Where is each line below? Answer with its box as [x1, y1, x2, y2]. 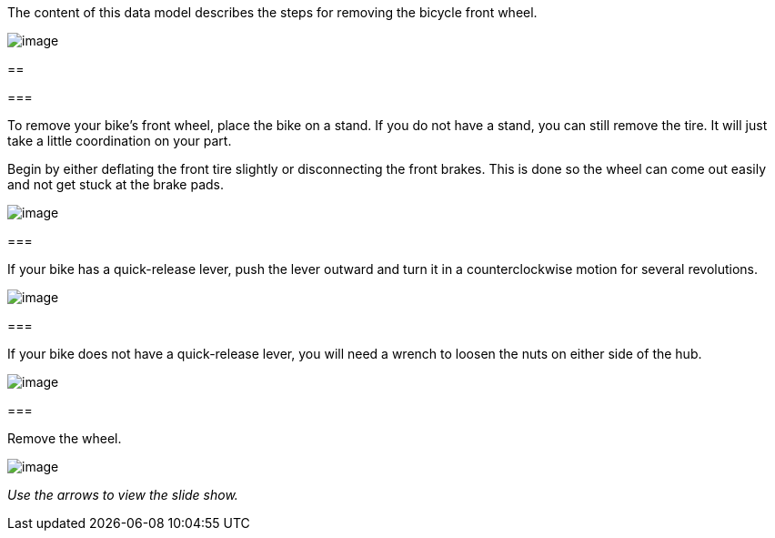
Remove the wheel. [7, 431, 122, 446]
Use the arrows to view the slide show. [7, 487, 238, 502]
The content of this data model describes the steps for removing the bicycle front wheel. [7, 5, 538, 20]
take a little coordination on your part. [7, 133, 232, 148]
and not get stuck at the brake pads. [7, 177, 225, 192]
